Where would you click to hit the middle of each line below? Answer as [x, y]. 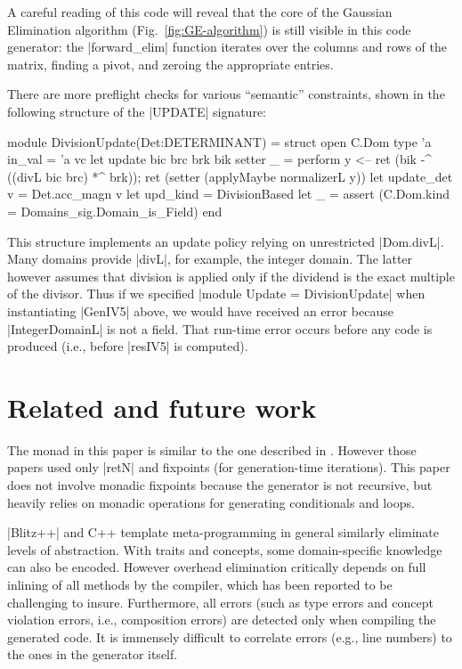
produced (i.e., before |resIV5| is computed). [128, 346]
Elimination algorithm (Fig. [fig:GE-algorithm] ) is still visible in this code [209, 29]
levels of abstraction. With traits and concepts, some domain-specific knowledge [225, 549]
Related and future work [162, 407]
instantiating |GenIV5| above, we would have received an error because [200, 310]
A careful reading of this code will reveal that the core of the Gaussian [200, 12]
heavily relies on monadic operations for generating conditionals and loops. [211, 502]
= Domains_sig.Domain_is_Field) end [115, 211]
